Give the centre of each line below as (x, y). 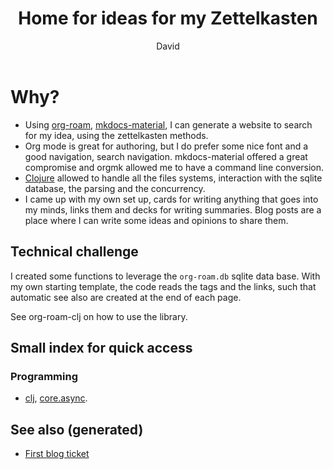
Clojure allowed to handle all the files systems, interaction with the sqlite (173, 178)
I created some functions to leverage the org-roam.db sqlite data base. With (165, 276)
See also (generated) (77, 429)
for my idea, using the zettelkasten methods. (116, 135)
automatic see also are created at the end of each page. (126, 297)
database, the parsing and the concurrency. (115, 188)
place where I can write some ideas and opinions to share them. (156, 220)
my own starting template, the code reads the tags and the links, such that (163, 286)
